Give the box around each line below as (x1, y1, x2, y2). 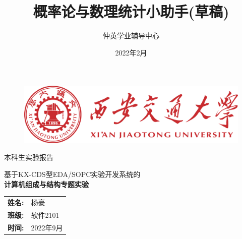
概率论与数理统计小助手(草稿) (33, 1, 229, 22)
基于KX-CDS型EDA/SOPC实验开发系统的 (4, 168, 141, 179)
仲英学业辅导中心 (103, 30, 159, 41)
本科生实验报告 (4, 152, 53, 162)
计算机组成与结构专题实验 (4, 178, 89, 189)
